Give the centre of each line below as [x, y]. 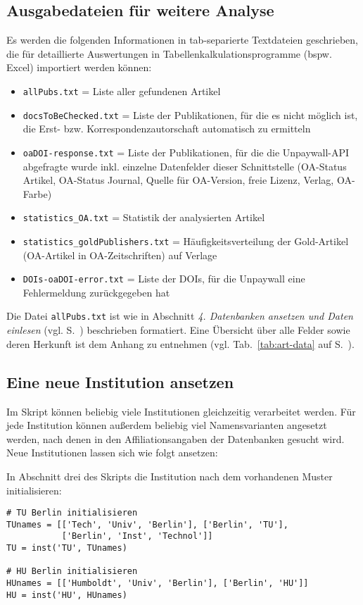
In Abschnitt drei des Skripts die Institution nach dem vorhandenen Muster [170, 476]
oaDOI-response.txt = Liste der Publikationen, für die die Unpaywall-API [186, 152]
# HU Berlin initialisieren [72, 572]
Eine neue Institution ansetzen [120, 381]
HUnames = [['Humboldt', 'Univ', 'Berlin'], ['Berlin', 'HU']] [158, 584]
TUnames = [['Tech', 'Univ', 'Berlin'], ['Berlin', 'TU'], [147, 524]
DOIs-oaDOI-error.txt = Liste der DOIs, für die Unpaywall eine [164, 279]
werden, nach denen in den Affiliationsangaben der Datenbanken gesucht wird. [176, 438]
